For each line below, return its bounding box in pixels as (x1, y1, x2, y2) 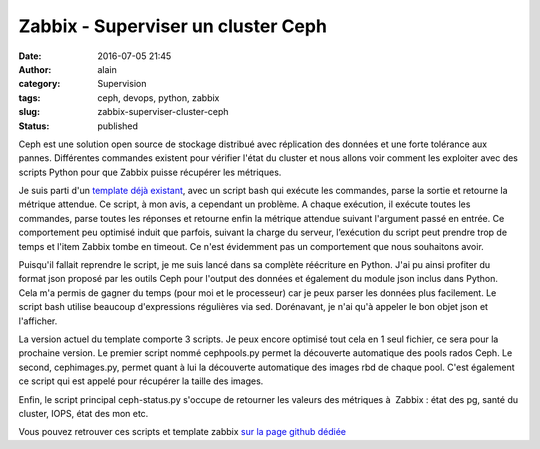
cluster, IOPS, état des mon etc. (18, 407, 149, 419)
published (97, 120, 139, 132)
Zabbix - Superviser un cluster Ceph (18, 15, 327, 37)
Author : (18, 63, 52, 75)
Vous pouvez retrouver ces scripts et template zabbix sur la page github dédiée (18, 426, 347, 438)
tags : (18, 91, 41, 104)
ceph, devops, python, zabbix (97, 91, 220, 104)
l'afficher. (18, 315, 58, 327)
